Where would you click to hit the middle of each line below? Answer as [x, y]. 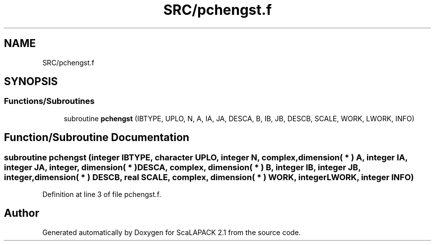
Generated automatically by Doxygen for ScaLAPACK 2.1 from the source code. [172, 232]
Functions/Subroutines [49, 101]
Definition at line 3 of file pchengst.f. [102, 195]
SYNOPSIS [31, 82]
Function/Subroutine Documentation [97, 138]
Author [22, 213]
